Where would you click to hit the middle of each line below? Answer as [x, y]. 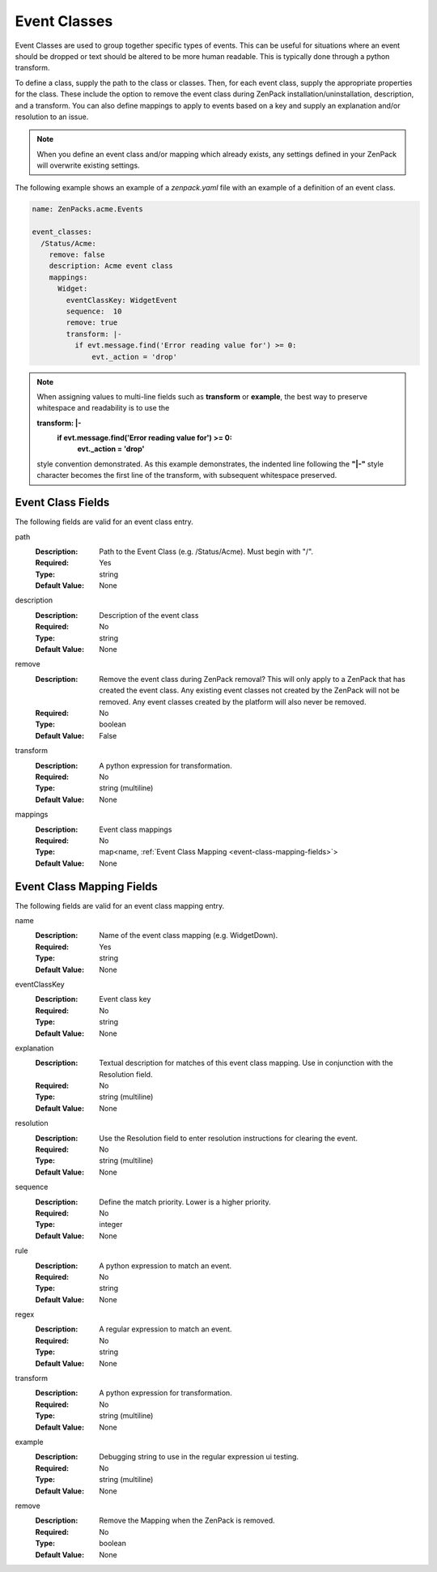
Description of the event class [149, 615]
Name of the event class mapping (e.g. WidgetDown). [189, 935]
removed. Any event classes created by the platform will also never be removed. [233, 701]
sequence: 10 [94, 311]
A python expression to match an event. [165, 1265]
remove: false [77, 255]
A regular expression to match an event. [165, 1329]
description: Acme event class [111, 266]
